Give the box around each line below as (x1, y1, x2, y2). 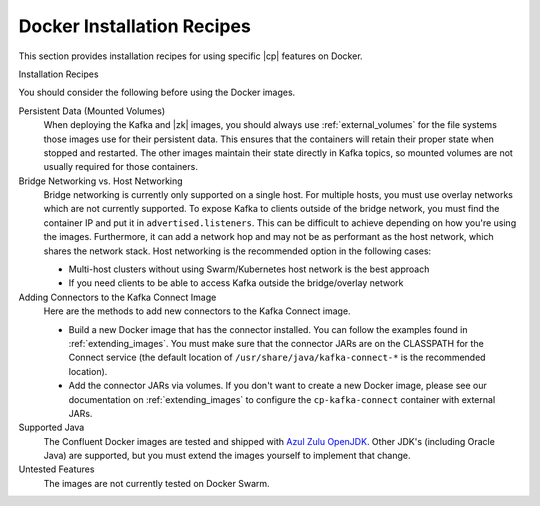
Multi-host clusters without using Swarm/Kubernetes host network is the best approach (68, 263, 430, 275)
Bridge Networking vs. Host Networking (18, 175, 184, 187)
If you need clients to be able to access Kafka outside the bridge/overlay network (68, 277, 404, 289)
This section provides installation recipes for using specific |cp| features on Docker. (18, 50, 364, 62)
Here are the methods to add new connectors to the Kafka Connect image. (43, 305, 351, 317)
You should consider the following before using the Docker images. (18, 86, 296, 99)
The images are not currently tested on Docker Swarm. (43, 477, 270, 489)
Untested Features (18, 463, 95, 475)
